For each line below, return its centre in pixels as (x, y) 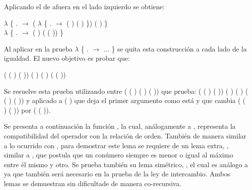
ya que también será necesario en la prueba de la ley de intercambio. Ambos (117, 174)
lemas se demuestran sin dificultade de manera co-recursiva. (93, 183)
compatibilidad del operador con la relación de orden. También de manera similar (125, 135)
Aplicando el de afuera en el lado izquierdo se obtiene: (84, 6)
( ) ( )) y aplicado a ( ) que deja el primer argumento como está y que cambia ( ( (125, 100)
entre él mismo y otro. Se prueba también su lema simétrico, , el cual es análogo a (126, 164)
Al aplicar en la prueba (38, 48)
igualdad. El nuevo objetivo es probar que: (67, 58)
